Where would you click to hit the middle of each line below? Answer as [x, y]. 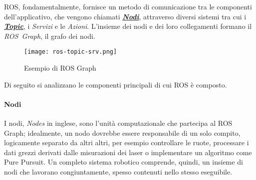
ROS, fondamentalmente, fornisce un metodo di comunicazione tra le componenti [128, 6]
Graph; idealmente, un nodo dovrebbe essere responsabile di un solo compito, [122, 133]
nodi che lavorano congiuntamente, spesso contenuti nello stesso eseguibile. [118, 171]
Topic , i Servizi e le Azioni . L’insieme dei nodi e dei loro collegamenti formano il [128, 26]
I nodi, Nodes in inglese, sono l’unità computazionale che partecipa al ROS [118, 123]
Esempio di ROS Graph [60, 68]
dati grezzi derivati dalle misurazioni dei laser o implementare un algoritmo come [128, 152]
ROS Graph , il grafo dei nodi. [50, 36]
